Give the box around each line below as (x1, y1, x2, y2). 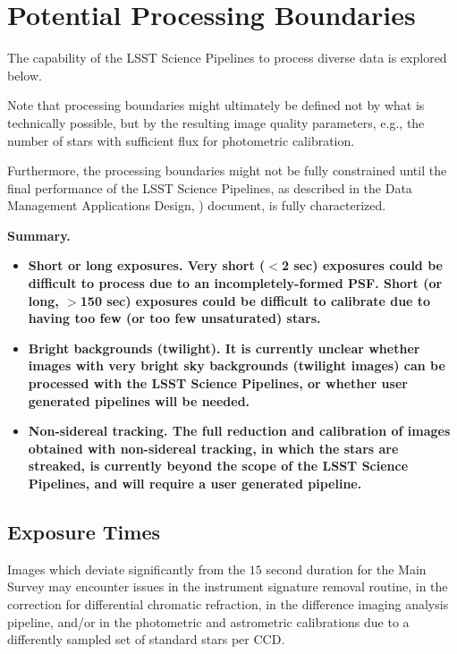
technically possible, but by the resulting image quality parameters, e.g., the (7, 113, 425, 132)
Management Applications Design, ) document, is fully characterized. (7, 196, 386, 215)
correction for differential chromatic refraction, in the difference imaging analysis (7, 594, 449, 613)
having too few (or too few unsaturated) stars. (28, 309, 321, 327)
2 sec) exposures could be (281, 256, 443, 275)
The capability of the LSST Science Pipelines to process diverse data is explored (7, 48, 447, 67)
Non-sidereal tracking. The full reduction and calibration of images (28, 421, 451, 440)
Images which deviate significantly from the (7, 559, 246, 578)
